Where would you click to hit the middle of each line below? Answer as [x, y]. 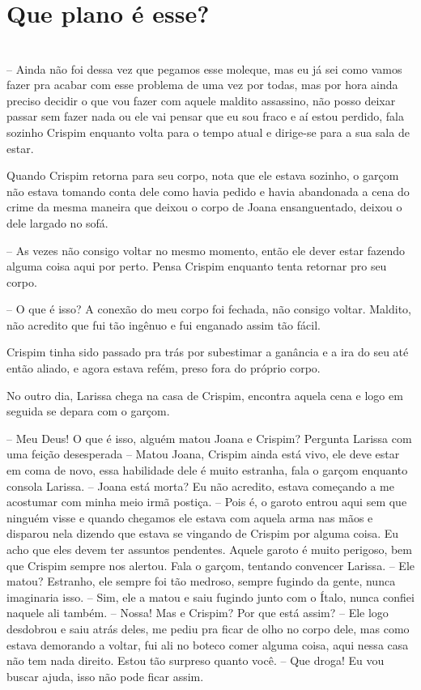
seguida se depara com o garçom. [88, 411]
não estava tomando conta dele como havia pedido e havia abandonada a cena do [208, 191]
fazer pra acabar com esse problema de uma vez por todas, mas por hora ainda [202, 85]
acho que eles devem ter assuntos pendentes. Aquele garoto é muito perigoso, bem [210, 549]
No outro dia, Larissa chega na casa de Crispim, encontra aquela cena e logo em [205, 395]
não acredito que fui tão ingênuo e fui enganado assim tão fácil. [164, 324]
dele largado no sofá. [57, 222]
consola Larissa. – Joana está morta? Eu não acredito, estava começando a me [200, 486]
